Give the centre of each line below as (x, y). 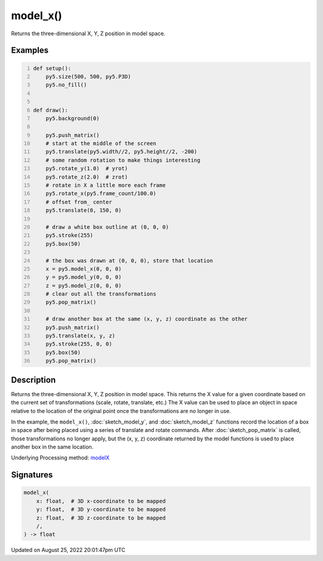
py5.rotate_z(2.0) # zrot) (87, 177)
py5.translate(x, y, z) (81, 336)
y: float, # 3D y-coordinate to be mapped (101, 510)
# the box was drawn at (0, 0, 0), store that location (129, 260)
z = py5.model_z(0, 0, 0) (84, 286)
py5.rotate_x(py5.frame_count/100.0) (101, 194)
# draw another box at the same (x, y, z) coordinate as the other (147, 319)
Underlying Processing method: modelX (60, 458)
